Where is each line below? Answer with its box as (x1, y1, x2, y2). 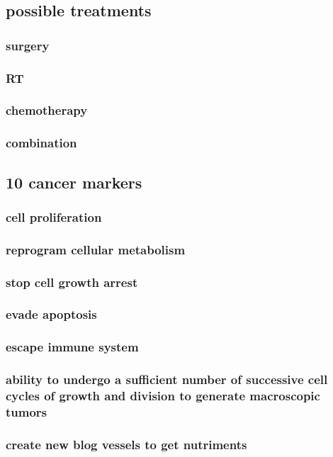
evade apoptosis (6, 305, 97, 323)
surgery (6, 36, 50, 54)
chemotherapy (6, 101, 88, 119)
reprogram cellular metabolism (6, 240, 186, 258)
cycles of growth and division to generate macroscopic (6, 387, 320, 404)
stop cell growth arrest (6, 273, 138, 290)
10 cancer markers (6, 171, 142, 193)
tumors (6, 402, 47, 420)
